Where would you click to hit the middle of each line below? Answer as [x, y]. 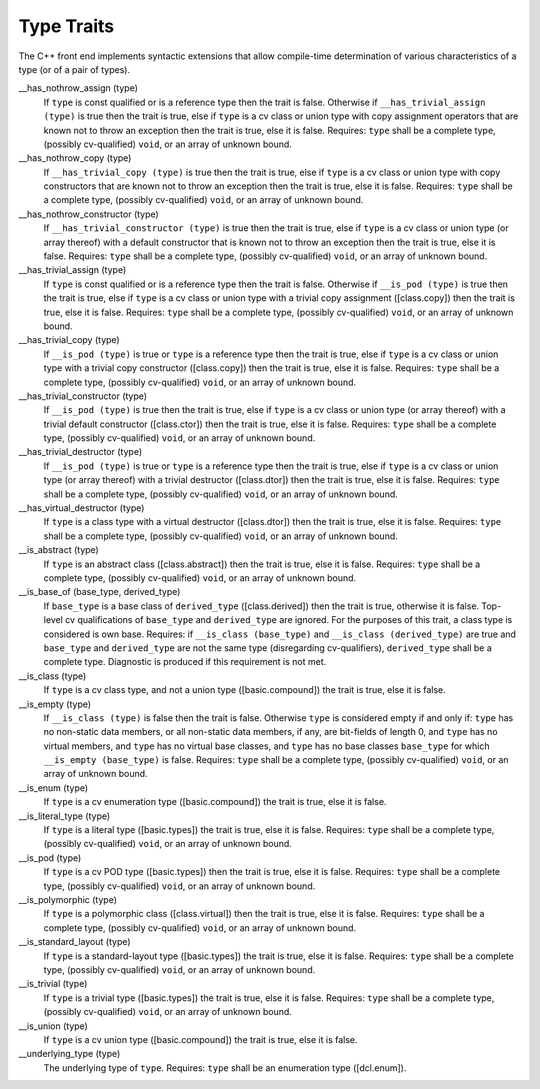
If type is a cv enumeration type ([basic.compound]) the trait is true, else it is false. [215, 802]
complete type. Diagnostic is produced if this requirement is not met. [185, 662]
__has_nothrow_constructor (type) [88, 214]
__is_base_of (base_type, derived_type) [99, 592]
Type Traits [66, 26]
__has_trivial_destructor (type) [80, 452]
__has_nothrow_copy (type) [75, 158]
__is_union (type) [53, 1026]
